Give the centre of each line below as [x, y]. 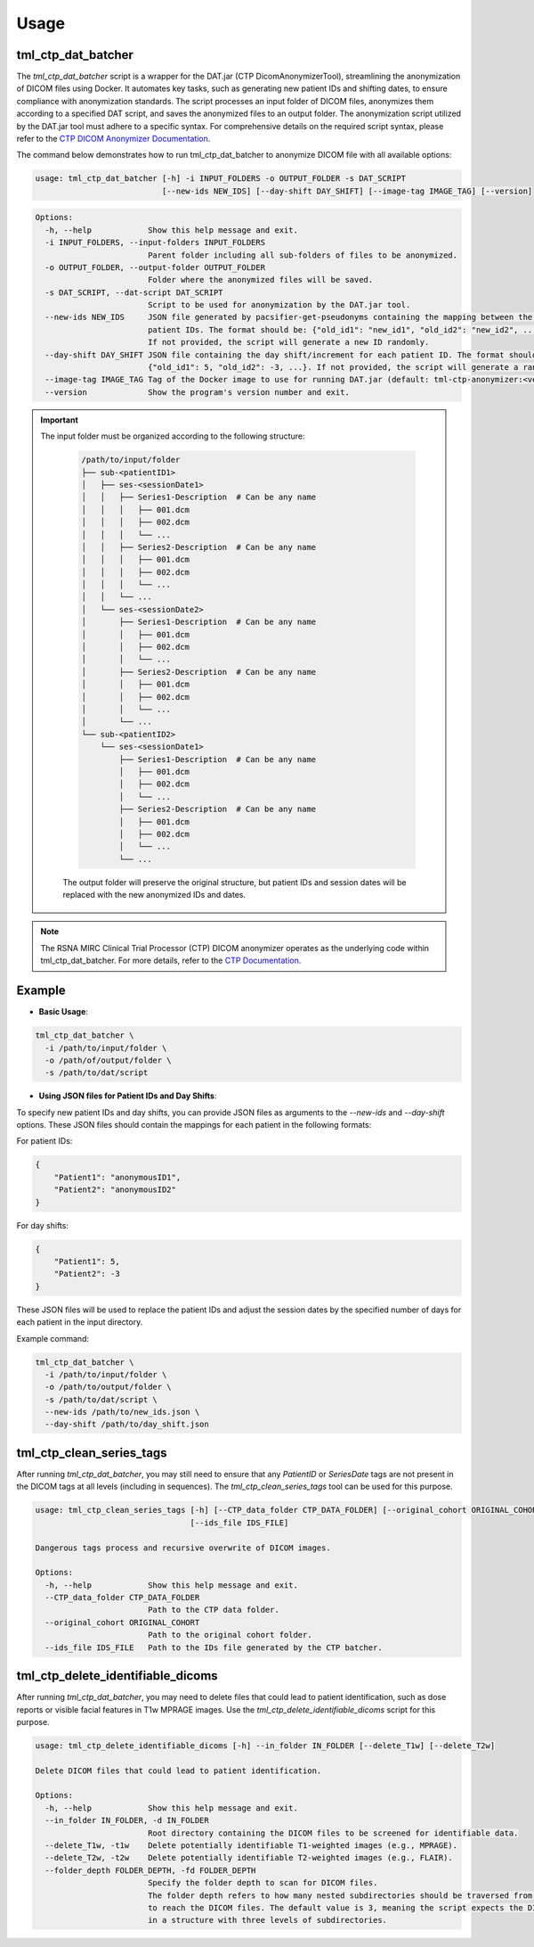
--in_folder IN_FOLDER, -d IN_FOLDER [127, 1820]
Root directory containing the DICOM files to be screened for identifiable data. [333, 1833]
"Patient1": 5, [87, 1261]
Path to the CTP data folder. [213, 1610]
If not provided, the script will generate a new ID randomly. [288, 342]
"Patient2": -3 [87, 1274]
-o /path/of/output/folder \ [109, 1060]
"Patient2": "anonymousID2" [115, 1190]
